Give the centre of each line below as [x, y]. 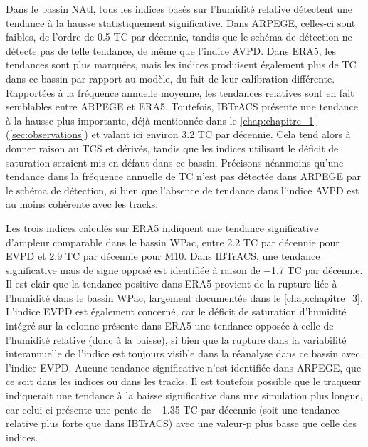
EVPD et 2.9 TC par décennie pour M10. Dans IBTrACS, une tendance [163, 256]
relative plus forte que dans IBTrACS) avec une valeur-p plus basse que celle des [182, 423]
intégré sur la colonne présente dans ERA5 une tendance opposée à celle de [170, 326]
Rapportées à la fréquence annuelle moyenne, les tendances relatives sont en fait [180, 92]
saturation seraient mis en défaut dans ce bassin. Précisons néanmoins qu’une [175, 162]
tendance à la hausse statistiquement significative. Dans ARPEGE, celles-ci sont [181, 22]
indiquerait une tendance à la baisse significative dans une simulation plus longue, [184, 395]
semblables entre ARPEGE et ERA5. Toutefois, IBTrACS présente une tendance [182, 106]
